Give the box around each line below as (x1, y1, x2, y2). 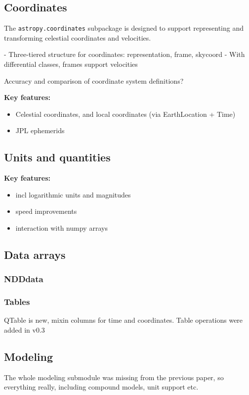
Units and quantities (4, 149, 111, 165)
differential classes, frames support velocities (4, 59, 138, 69)
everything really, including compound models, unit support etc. (4, 382, 199, 392)
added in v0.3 (4, 325, 45, 335)
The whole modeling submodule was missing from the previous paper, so (4, 372, 224, 382)
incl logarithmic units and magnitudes (15, 189, 131, 199)
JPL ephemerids (15, 125, 65, 136)
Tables (4, 296, 30, 308)
